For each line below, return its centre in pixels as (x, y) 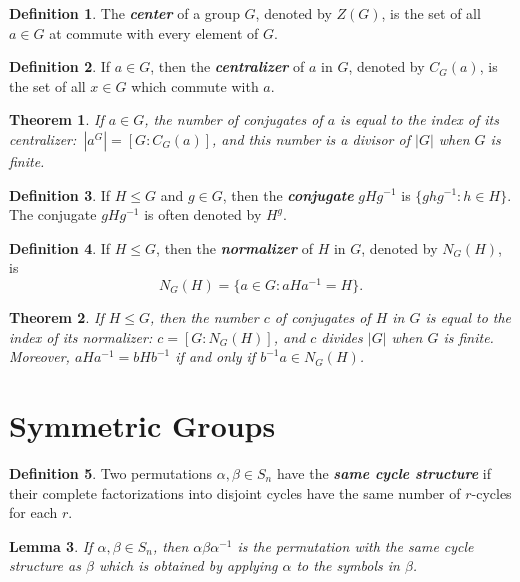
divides (342, 336)
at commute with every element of (154, 32)
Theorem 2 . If (56, 317)
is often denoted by (203, 214)
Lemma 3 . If (51, 545)
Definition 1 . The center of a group (124, 13)
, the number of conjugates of (233, 119)
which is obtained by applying (188, 565)
